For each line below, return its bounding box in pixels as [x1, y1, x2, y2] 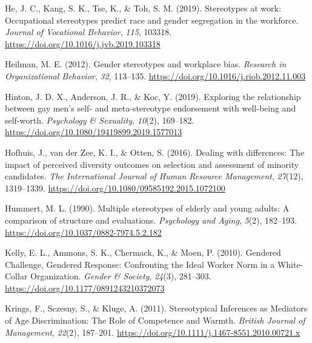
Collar [5, 270, 28, 282]
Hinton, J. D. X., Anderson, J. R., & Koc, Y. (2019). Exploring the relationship [5, 90, 301, 102]
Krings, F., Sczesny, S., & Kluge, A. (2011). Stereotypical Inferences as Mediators [5, 302, 308, 315]
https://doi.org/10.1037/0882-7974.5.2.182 [5, 225, 162, 238]
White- [277, 258, 304, 270]
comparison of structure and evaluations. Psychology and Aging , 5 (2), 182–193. [5, 213, 297, 226]
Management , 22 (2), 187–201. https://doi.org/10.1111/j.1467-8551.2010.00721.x [5, 325, 300, 338]
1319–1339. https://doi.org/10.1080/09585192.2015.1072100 [5, 181, 225, 194]
